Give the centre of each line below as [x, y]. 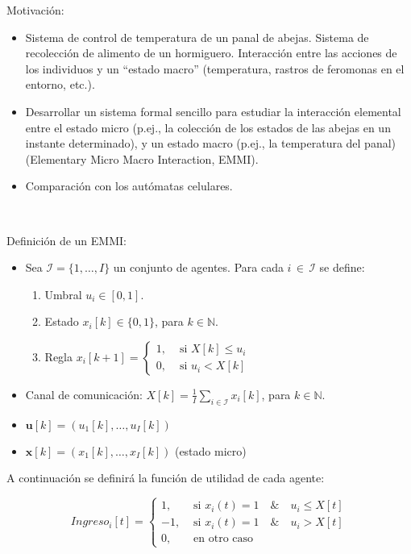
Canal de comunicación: [84, 394]
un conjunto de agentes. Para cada [198, 267]
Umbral [63, 294]
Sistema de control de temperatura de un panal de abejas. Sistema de [197, 37]
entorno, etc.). [60, 84]
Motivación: [35, 10]
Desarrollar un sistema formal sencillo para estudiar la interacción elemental [213, 111]
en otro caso [224, 539]
